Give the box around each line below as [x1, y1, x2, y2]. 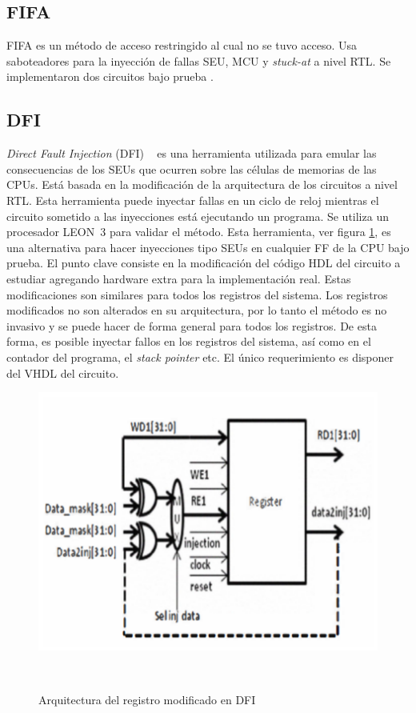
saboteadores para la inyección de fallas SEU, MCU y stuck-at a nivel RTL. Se [6, 52, 391, 69]
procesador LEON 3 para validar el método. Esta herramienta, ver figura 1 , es [6, 223, 391, 240]
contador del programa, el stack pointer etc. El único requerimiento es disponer [6, 348, 394, 365]
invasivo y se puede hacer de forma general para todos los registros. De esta [6, 317, 377, 334]
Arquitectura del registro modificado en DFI [38, 691, 256, 708]
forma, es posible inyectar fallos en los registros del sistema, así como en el [6, 333, 371, 350]
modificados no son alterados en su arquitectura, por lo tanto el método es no [6, 302, 387, 318]
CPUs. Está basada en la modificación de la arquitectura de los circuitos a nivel [6, 176, 398, 193]
